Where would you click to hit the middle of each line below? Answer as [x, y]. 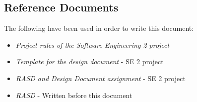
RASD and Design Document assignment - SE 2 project [100, 78]
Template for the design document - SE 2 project [90, 61]
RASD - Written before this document [74, 95]
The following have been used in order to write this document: [99, 28]
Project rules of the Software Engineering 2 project [93, 45]
